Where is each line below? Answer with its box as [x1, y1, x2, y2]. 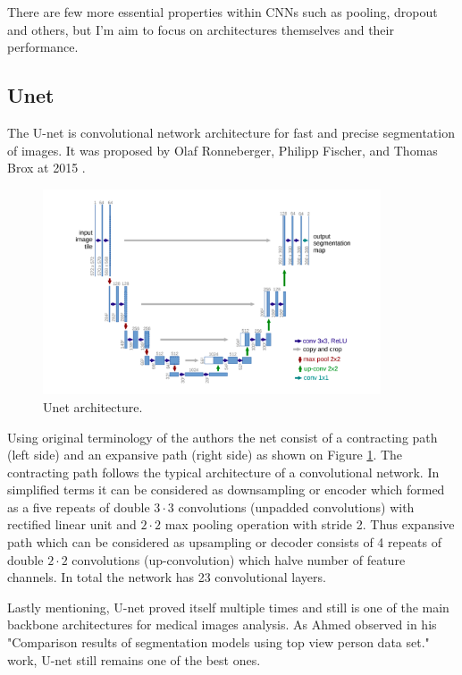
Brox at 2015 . [7, 158, 86, 177]
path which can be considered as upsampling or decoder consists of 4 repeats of [7, 533, 442, 552]
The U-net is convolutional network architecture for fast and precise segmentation [7, 122, 455, 141]
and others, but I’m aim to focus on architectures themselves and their [7, 20, 394, 38]
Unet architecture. [43, 397, 143, 416]
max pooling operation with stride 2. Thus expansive [164, 515, 455, 534]
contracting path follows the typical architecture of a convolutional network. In [7, 462, 440, 481]
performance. [7, 38, 79, 56]
